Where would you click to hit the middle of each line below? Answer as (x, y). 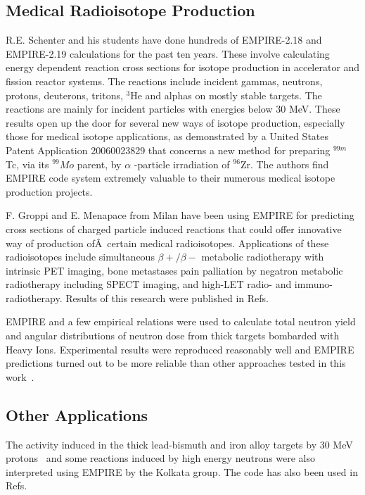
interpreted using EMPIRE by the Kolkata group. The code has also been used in (182, 471)
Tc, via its (27, 164)
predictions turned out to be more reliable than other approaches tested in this (176, 363)
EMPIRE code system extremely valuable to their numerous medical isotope (171, 178)
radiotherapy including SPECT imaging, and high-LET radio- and (149, 284)
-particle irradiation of (182, 164)
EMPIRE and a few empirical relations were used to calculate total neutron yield (181, 321)
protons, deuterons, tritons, (64, 95)
